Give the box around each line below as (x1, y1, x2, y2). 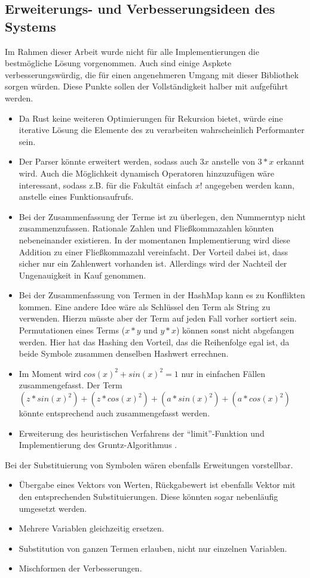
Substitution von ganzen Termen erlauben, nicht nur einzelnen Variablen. (19, 542, 287, 554)
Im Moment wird (19, 367, 81, 379)
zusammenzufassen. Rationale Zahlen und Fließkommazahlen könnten (19, 222, 274, 234)
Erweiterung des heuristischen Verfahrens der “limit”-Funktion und (19, 426, 265, 439)
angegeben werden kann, (205, 178, 295, 191)
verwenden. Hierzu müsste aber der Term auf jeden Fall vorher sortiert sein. (19, 312, 297, 324)
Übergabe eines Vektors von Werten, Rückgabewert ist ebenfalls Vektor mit (19, 478, 296, 491)
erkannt (276, 155, 305, 168)
